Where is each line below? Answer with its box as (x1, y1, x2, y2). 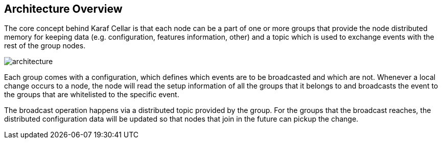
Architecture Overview (4, 3, 123, 15)
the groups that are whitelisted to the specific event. (4, 90, 179, 99)
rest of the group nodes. (4, 41, 86, 50)
